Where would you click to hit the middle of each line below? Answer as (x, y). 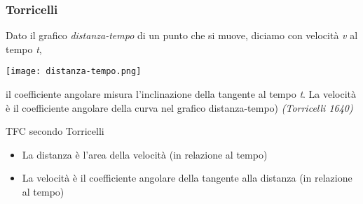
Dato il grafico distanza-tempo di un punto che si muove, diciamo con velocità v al (182, 35)
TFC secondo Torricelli (55, 131)
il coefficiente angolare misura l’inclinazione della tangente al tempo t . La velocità (181, 94)
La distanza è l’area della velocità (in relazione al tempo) (145, 154)
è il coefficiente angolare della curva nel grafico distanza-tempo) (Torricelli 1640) (179, 107)
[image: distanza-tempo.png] (74, 72)
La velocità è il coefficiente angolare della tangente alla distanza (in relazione (187, 178)
